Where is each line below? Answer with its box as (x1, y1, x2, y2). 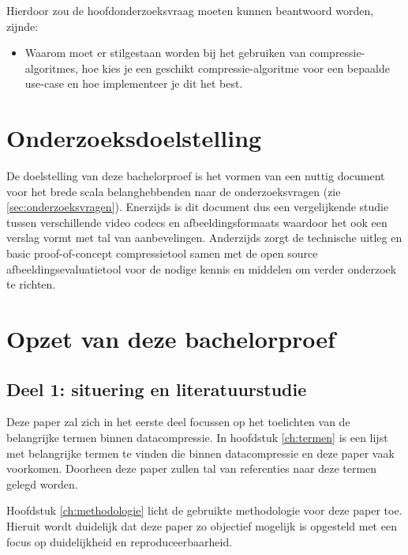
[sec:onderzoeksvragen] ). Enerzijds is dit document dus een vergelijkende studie (6, 198, 389, 215)
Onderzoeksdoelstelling (6, 122, 262, 154)
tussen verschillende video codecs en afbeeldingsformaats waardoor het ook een (6, 213, 387, 230)
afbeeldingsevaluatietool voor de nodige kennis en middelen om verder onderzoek (6, 260, 397, 277)
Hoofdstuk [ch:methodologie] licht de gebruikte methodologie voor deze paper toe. (6, 502, 402, 519)
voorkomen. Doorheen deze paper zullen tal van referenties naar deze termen (6, 460, 377, 477)
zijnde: (6, 17, 39, 34)
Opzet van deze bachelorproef (6, 323, 335, 355)
